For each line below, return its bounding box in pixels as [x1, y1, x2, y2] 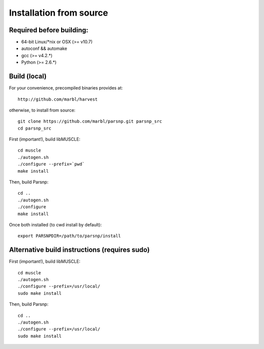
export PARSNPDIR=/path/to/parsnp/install [18, 233, 121, 239]
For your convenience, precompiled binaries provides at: [9, 85, 123, 91]
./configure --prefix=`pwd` [18, 161, 85, 167]
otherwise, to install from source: [9, 107, 76, 113]
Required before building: [9, 26, 88, 34]
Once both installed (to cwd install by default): [9, 222, 102, 227]
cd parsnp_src [18, 125, 51, 131]
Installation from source [9, 7, 109, 18]
